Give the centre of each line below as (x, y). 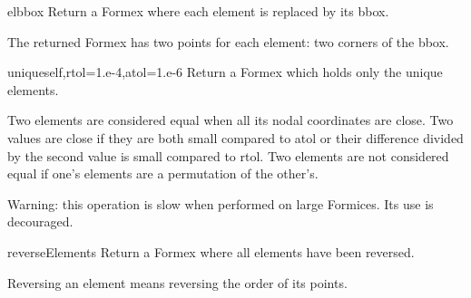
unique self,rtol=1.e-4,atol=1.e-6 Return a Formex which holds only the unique (225, 72)
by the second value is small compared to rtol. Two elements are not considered (228, 155)
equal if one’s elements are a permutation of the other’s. (163, 173)
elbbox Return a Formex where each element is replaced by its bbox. (198, 11)
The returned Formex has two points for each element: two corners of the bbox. (228, 41)
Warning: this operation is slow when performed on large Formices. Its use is (221, 203)
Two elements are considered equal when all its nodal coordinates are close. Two (231, 120)
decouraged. (40, 221)
